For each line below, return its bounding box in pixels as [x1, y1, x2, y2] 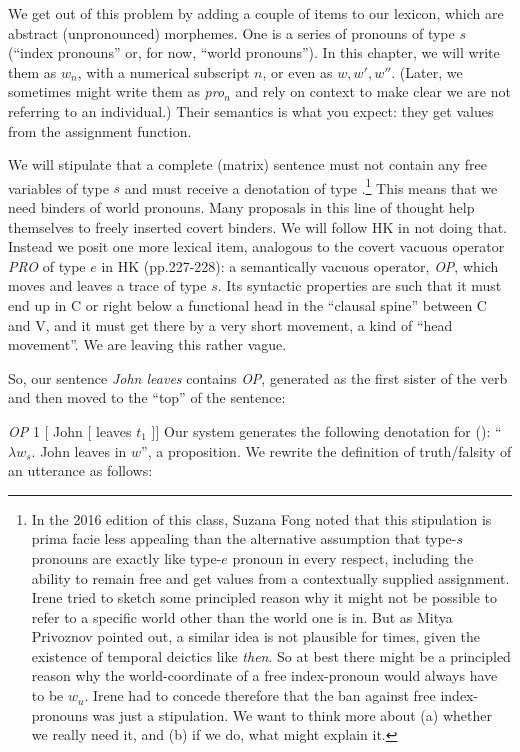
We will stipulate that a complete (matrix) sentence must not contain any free [8, 154, 487, 175]
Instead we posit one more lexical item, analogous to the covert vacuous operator [8, 236, 505, 257]
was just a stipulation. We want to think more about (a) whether [92, 704, 492, 725]
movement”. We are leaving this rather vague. [8, 334, 287, 355]
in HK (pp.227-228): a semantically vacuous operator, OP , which [101, 255, 499, 276]
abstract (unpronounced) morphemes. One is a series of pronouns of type [8, 22, 455, 43]
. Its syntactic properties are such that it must [217, 275, 502, 296]
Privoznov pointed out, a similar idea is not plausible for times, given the [31, 626, 481, 647]
